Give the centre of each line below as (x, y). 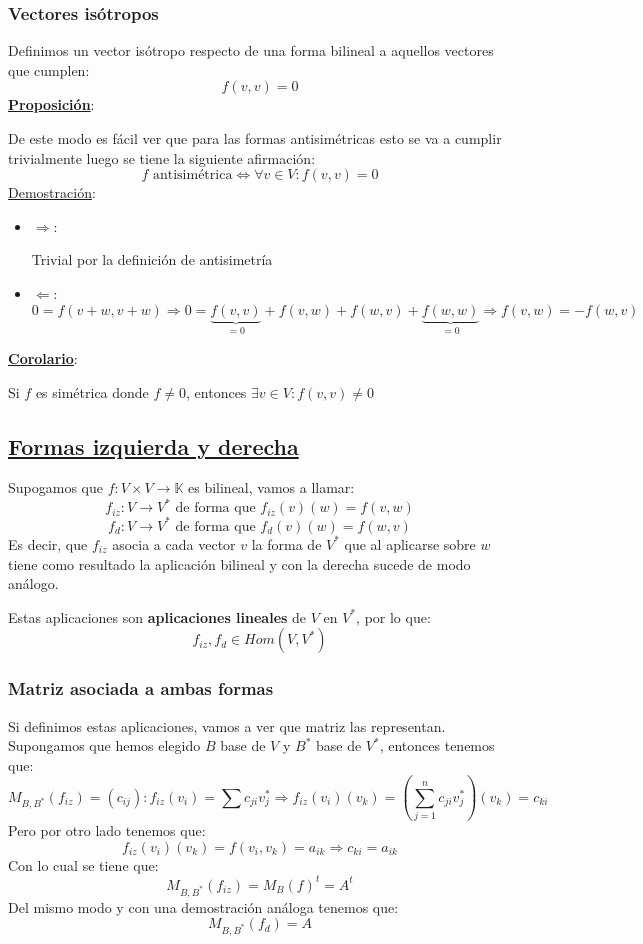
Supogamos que (55, 487)
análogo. (33, 583)
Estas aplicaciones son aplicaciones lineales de (157, 616)
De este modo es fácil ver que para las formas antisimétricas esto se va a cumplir (255, 138)
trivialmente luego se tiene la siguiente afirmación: (162, 157)
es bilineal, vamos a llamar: (271, 487)
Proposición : (51, 104)
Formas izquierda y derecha (153, 445)
